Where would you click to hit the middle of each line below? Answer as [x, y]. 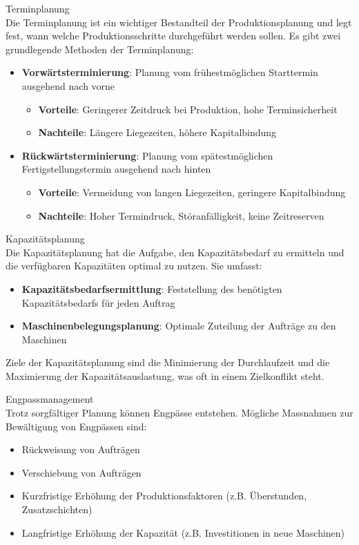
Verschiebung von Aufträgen [81, 472]
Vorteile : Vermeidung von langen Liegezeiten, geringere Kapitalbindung [192, 192]
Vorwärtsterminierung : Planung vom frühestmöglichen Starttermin [170, 72]
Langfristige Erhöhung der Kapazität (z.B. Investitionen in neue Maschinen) [183, 532]
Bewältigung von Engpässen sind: [76, 426]
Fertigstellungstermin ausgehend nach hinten [116, 169]
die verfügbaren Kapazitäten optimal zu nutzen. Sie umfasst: [134, 266]
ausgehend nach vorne [68, 85]
